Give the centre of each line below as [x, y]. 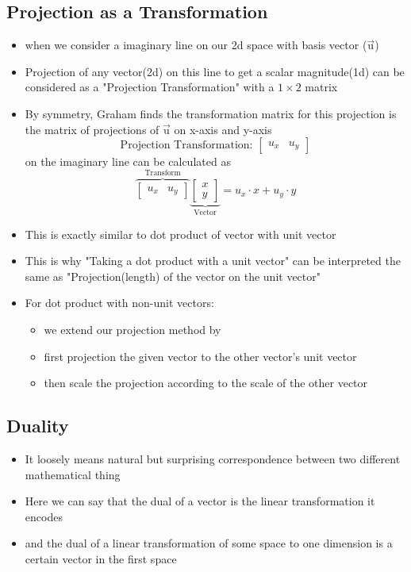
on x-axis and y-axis [223, 129]
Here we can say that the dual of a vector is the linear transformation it [200, 501]
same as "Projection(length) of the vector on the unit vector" [173, 276]
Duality [38, 426]
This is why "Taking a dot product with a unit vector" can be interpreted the [213, 261]
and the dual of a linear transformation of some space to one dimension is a [209, 543]
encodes [44, 516]
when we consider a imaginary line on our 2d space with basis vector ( [196, 45]
